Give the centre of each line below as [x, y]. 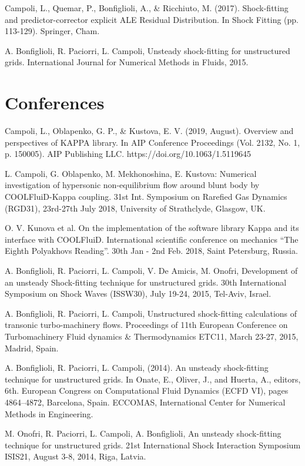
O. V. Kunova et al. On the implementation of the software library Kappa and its [152, 228]
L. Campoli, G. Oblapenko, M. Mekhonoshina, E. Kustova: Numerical [131, 173]
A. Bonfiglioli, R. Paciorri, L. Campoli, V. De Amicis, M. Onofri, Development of [151, 271]
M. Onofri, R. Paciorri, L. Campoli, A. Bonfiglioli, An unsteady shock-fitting [143, 433]
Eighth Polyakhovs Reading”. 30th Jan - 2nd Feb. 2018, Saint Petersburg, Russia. [151, 251]
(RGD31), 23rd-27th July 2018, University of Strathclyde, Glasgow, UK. [135, 208]
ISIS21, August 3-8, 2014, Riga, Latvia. [76, 456]
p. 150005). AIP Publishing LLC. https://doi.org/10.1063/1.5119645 [128, 154]
